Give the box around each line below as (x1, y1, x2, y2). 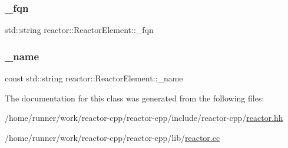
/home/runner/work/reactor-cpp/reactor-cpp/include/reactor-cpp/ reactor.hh (5, 111, 283, 124)
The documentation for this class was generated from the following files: (5, 91, 264, 104)
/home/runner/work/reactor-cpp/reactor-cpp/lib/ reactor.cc (5, 131, 220, 143)
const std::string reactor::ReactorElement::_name (5, 72, 183, 84)
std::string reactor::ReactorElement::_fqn (5, 24, 154, 36)
